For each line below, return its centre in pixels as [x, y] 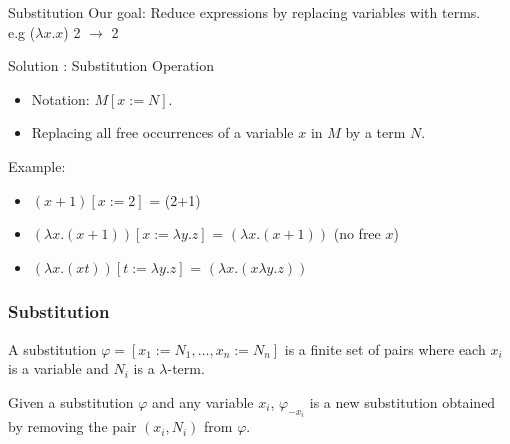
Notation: [60, 98]
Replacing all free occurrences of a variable [162, 132]
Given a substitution [71, 401]
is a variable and [58, 368]
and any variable [202, 401]
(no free [357, 233]
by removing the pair [72, 426]
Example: [37, 165]
